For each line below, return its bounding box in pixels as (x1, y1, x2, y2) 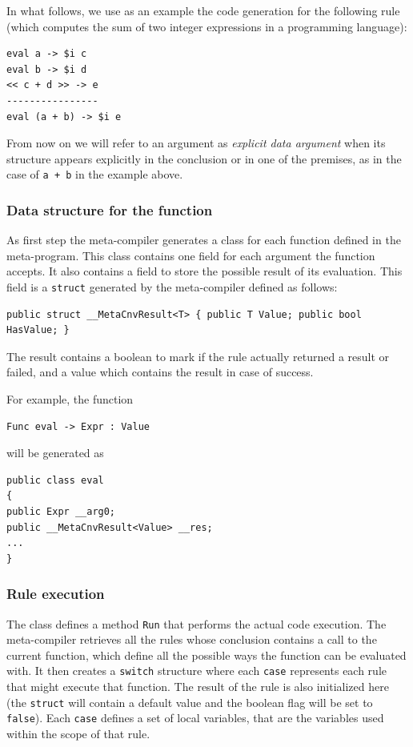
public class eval (6, 474, 104, 486)
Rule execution (6, 584, 105, 604)
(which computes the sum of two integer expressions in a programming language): (6, 18, 407, 34)
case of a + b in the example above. (6, 166, 183, 183)
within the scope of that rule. (6, 725, 150, 741)
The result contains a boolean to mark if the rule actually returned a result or (6, 347, 390, 364)
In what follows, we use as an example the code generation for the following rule (6, 2, 400, 18)
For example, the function (6, 391, 134, 408)
